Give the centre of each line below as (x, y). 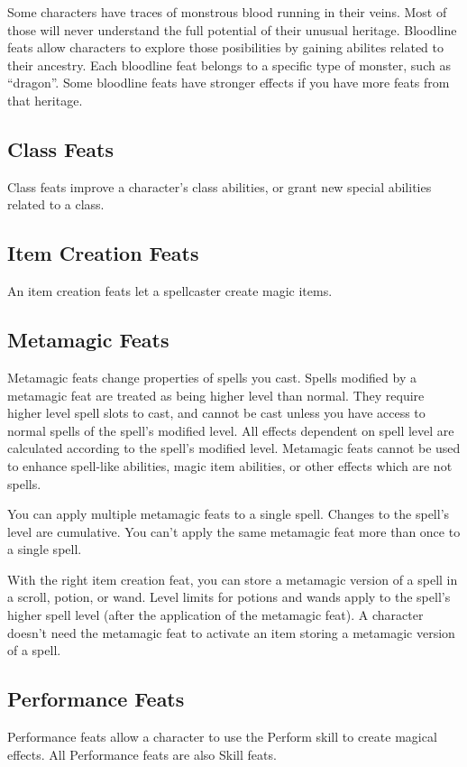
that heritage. (45, 100)
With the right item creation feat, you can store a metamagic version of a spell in (233, 579)
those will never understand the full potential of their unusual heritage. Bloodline (232, 29)
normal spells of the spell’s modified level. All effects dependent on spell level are (231, 430)
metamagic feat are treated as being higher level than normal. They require (216, 395)
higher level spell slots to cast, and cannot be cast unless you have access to (216, 413)
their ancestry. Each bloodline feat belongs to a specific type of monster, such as (229, 65)
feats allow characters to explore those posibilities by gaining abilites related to (225, 47)
